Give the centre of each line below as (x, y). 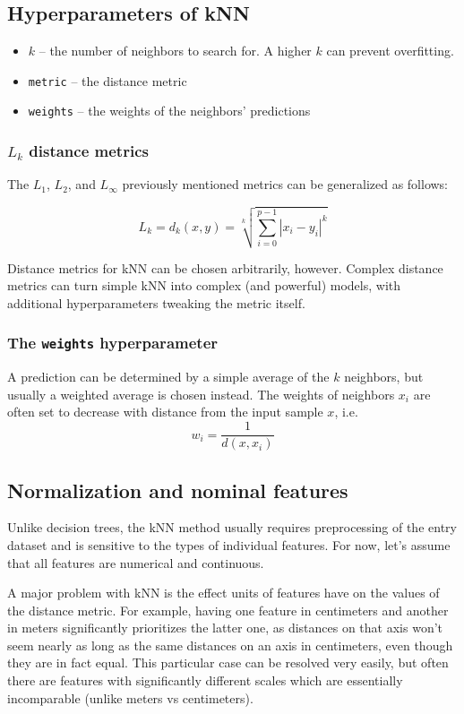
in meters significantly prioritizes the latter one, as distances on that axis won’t (225, 628)
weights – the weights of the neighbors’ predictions (169, 111)
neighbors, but (384, 377)
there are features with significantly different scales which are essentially (205, 680)
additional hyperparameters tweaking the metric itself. (156, 302)
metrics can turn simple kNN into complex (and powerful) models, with (204, 285)
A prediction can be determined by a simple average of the (168, 377)
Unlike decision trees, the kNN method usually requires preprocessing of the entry (232, 527)
